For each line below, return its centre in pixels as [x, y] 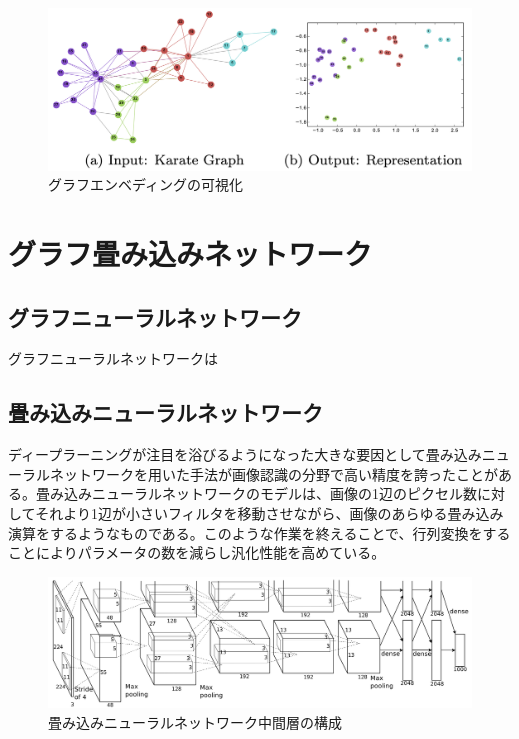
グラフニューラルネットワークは [113, 358]
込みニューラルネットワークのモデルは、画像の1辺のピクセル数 [270, 493]
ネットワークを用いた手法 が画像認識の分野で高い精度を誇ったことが [273, 473]
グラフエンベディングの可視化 [146, 184]
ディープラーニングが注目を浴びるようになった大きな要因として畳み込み [245, 454]
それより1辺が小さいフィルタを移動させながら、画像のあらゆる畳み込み [269, 513]
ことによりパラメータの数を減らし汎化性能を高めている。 [197, 552]
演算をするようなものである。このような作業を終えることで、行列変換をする [259, 532]
